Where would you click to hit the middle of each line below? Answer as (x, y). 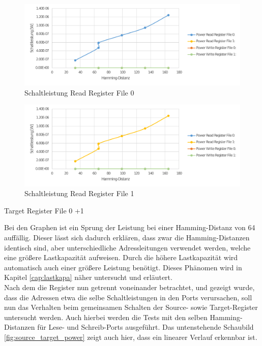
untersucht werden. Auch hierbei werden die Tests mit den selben (106, 317)
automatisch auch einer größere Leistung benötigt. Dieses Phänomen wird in (123, 267)
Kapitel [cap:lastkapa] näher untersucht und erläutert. (88, 277)
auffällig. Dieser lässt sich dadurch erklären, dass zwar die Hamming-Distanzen (127, 238)
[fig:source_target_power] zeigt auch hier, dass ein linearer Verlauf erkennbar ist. (131, 337)
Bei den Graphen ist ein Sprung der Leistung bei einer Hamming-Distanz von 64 (130, 227)
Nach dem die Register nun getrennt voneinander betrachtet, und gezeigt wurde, (129, 287)
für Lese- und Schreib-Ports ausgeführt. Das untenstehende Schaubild (145, 327)
